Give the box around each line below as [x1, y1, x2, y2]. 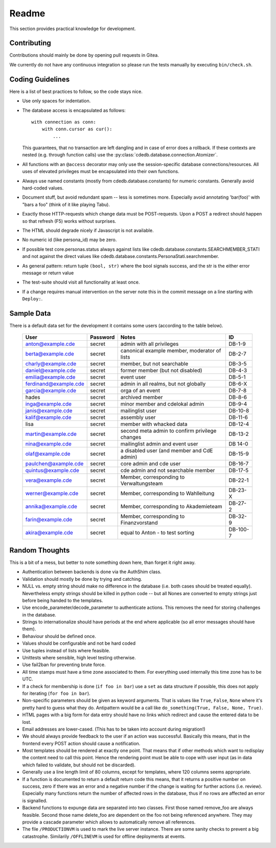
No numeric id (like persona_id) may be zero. [22, 237, 117, 243]
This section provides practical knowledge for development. [9, 26, 136, 32]
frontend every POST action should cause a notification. [22, 740, 141, 746]
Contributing [9, 39, 51, 48]
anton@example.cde [25, 340, 75, 347]
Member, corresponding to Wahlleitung [120, 490, 215, 497]
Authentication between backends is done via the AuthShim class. [22, 569, 162, 575]
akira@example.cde [25, 529, 74, 536]
